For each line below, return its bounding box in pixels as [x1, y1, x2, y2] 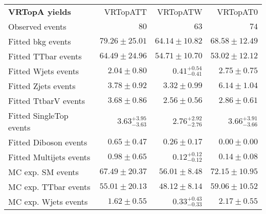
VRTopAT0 [217, 6, 258, 17]
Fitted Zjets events [8, 80, 76, 92]
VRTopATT [104, 6, 147, 17]
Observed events [8, 20, 66, 32]
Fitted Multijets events [8, 151, 91, 163]
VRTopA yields [8, 6, 71, 17]
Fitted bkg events [8, 35, 71, 47]
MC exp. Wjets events [8, 196, 88, 207]
